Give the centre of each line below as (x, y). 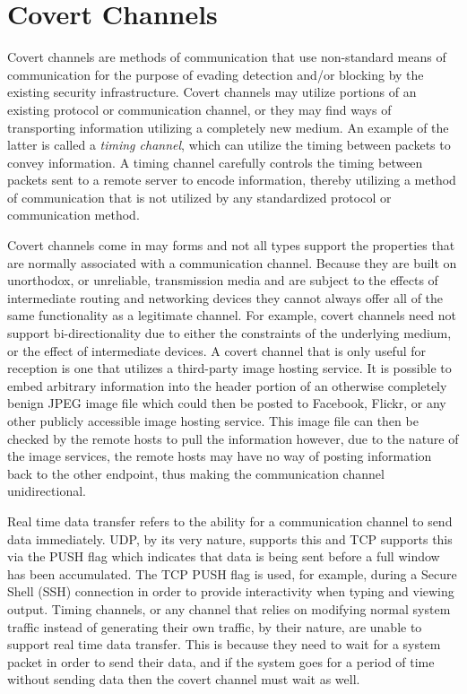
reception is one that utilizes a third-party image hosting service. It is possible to (229, 368)
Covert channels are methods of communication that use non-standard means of (227, 57)
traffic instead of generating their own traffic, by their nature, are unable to (215, 626)
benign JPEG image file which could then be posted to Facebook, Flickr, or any (227, 403)
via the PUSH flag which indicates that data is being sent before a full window (224, 556)
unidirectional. (47, 491)
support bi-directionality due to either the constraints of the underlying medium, (229, 333)
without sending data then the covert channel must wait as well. (184, 679)
